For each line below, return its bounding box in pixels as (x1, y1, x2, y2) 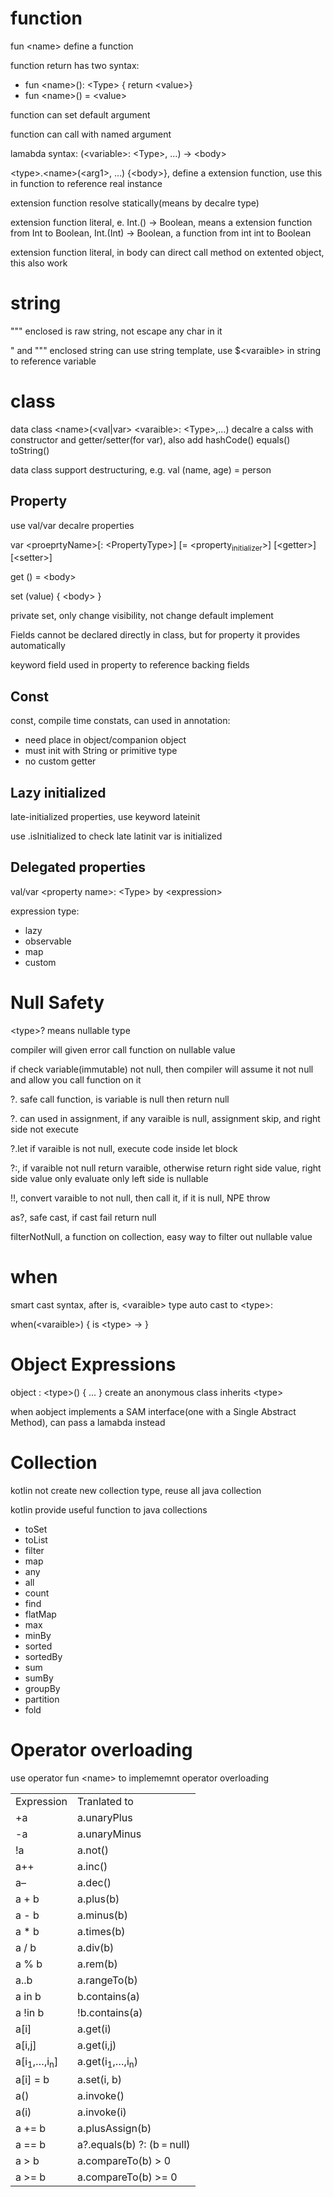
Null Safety (10, 992, 105, 1014)
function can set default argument (10, 108, 151, 121)
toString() (10, 444, 50, 456)
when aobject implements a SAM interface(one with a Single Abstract (10, 1405, 297, 1417)
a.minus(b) (77, 1908, 128, 1922)
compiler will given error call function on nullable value (10, 1043, 236, 1056)
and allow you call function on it (10, 1073, 142, 1086)
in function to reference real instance (10, 177, 163, 189)
